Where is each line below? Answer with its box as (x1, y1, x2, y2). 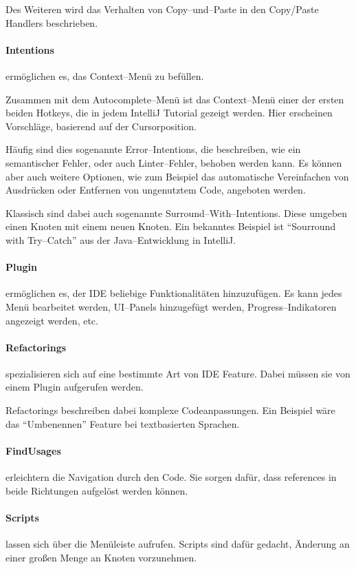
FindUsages (5, 443, 61, 457)
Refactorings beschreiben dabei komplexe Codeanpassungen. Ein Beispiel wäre (5, 403, 335, 417)
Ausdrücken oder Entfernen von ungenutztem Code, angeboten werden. (5, 183, 306, 197)
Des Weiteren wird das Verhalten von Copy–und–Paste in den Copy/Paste (5, 2, 319, 16)
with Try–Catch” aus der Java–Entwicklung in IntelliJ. (5, 232, 236, 247)
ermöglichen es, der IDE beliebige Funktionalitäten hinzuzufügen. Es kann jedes (5, 286, 342, 300)
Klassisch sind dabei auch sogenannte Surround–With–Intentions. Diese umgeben (5, 205, 348, 220)
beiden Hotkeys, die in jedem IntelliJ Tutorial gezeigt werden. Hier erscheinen (5, 105, 333, 120)
